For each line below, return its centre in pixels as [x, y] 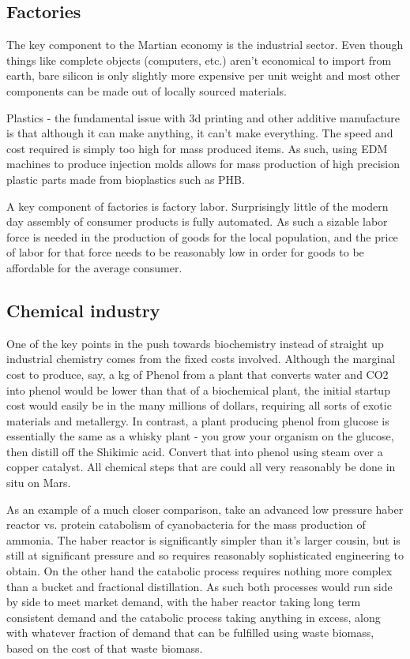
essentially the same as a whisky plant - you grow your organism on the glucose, [200, 436]
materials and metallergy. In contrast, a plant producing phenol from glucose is [198, 420]
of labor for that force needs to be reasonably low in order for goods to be [185, 252]
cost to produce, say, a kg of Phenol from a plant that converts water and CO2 [197, 374]
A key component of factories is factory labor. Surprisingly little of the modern [197, 206]
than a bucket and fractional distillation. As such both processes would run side [199, 586]
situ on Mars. [39, 483]
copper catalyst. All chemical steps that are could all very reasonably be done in [201, 467]
